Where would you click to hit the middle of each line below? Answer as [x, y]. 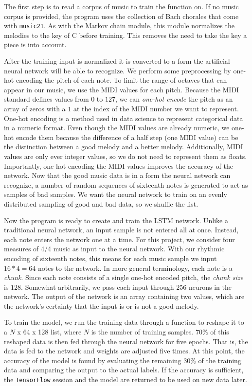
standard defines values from [46, 99]
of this [220, 332]
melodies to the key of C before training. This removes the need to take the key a [126, 35]
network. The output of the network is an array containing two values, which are [124, 296]
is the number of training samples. [142, 332]
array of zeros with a [35, 108]
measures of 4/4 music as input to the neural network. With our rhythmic [114, 249]
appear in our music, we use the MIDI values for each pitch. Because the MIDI [122, 89]
